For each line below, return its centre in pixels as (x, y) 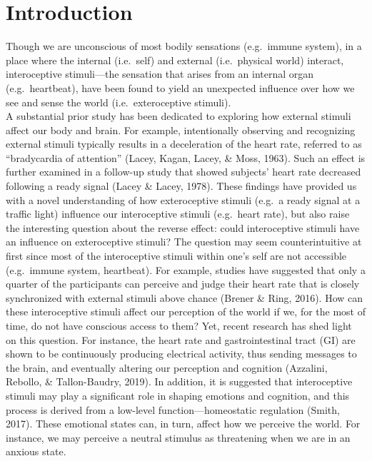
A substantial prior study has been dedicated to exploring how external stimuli (179, 116)
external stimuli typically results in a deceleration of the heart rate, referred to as (184, 144)
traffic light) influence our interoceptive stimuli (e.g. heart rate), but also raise (178, 214)
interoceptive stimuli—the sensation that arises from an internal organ (160, 74)
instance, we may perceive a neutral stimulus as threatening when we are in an (178, 437)
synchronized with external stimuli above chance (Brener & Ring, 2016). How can (185, 297)
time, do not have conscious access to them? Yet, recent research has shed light (179, 325)
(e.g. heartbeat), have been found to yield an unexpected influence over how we (180, 87)
